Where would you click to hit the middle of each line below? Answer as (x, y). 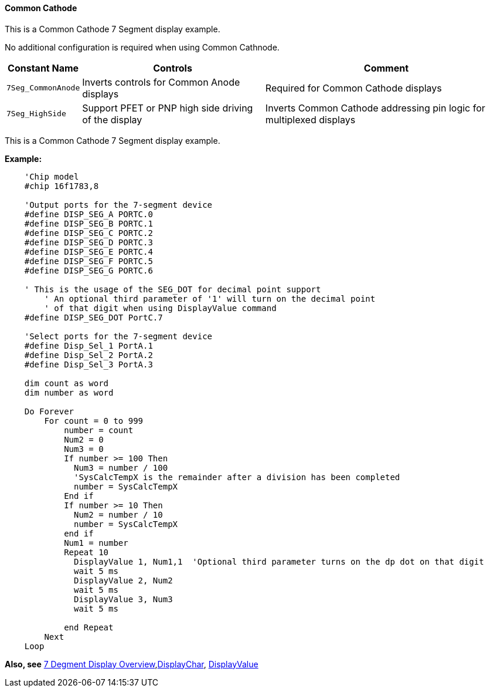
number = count (99, 430)
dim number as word (69, 392)
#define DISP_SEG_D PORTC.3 (89, 242)
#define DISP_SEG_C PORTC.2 (89, 233)
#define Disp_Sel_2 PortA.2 (89, 355)
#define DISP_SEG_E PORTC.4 (89, 252)
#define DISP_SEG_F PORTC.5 (89, 261)
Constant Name (43, 68)
